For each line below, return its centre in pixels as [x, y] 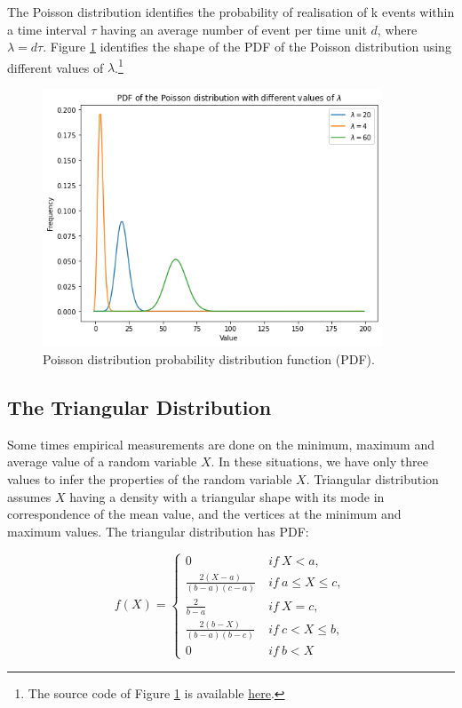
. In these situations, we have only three [319, 461]
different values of [56, 67]
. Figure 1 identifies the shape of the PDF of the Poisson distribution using [247, 47]
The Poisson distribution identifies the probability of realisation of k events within [231, 12]
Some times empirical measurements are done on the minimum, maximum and [221, 444]
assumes [29, 496]
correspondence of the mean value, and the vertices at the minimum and [204, 514]
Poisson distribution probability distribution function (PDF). [209, 358]
